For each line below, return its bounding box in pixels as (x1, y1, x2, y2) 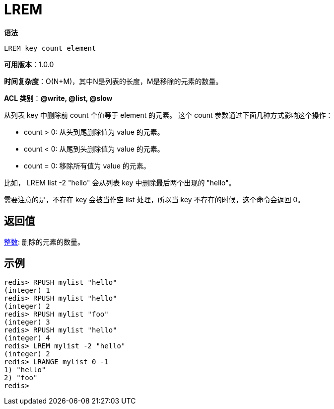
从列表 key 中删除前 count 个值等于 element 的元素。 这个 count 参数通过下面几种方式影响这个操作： (4, 110, 333, 119)
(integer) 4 (4, 334, 50, 342)
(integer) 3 (4, 318, 50, 327)
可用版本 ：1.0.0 (4, 60, 54, 69)
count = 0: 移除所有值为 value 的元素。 (24, 161, 150, 170)
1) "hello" (4, 366, 46, 374)
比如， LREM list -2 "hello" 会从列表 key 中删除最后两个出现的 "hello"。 (4, 178, 236, 187)
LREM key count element (4, 44, 96, 52)
